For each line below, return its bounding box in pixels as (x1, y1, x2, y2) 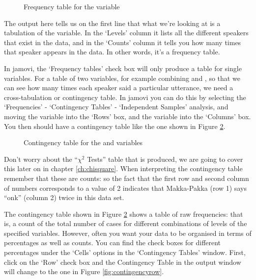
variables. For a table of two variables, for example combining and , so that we (4, 73, 240, 83)
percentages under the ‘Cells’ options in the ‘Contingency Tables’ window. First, (4, 247, 246, 257)
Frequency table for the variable (24, 1, 120, 11)
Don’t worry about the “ (4, 153, 78, 164)
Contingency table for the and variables (24, 137, 143, 148)
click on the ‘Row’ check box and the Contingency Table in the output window (4, 256, 241, 267)
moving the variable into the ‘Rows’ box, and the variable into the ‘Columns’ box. (4, 111, 251, 121)
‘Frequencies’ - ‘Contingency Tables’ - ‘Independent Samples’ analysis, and (4, 102, 228, 112)
